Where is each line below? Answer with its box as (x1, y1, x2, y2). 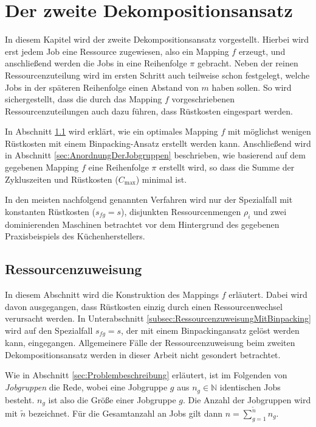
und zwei (253, 205, 287, 217)
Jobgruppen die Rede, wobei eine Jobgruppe (5, 381, 168, 393)
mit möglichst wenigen (227, 125, 311, 138)
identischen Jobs (219, 381, 281, 393)
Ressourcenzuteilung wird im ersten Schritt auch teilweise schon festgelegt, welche (5, 68, 310, 81)
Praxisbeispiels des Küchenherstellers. (5, 230, 145, 242)
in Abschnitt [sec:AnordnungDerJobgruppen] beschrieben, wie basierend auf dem (5, 149, 306, 161)
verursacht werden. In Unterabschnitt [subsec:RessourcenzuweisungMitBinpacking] (5, 312, 311, 325)
